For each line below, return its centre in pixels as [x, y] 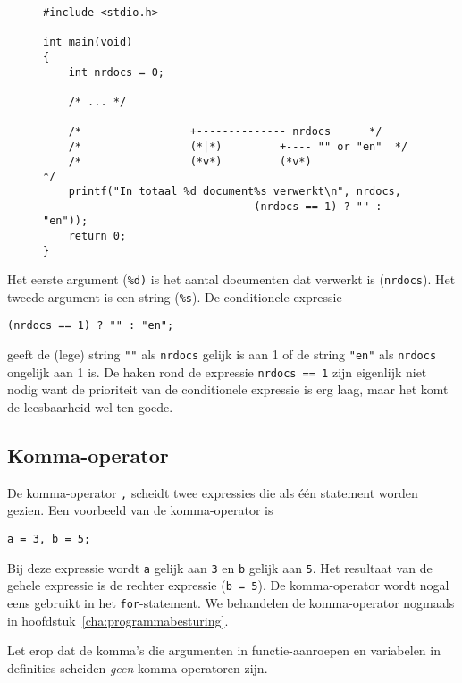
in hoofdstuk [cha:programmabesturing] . [118, 620]
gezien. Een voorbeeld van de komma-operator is [140, 510]
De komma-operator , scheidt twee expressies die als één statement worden [213, 492]
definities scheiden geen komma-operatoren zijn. [138, 667]
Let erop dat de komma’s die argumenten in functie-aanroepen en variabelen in [224, 650]
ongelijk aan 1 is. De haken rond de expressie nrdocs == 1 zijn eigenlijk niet [217, 371]
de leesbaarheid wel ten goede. [90, 407]
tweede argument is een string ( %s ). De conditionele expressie [175, 296]
